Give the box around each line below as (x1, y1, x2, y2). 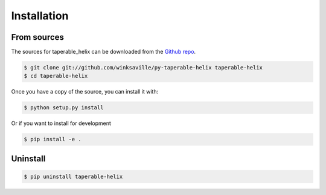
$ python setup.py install (24, 104, 104, 111)
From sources (11, 32, 65, 42)
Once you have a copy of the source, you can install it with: (11, 88, 159, 95)
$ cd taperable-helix (24, 72, 88, 80)
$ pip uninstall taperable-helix (24, 173, 123, 180)
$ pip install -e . (24, 136, 81, 143)
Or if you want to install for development (11, 120, 112, 127)
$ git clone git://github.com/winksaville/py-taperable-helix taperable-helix (24, 64, 263, 71)
